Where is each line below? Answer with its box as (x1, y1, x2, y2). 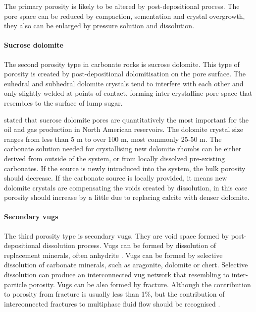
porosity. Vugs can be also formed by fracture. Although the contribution (29, 279, 251, 289)
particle (4, 279, 27, 289)
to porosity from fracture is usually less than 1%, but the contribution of (4, 289, 225, 299)
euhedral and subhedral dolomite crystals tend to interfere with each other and (4, 78, 244, 88)
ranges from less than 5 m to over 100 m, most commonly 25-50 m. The (4, 133, 222, 144)
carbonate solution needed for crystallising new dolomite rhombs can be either (4, 143, 242, 154)
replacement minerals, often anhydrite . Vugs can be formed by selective (4, 250, 223, 260)
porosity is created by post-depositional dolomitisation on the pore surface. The (4, 68, 246, 79)
